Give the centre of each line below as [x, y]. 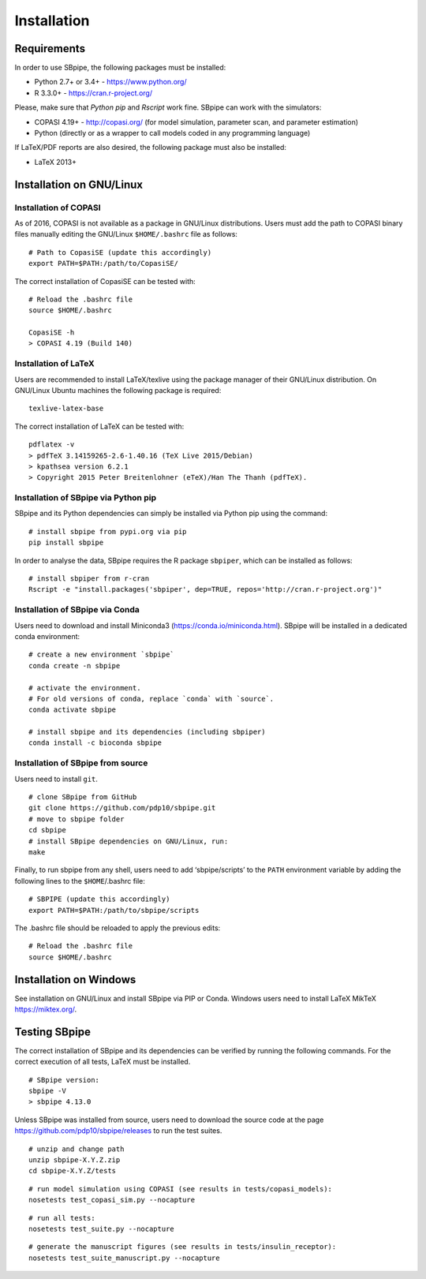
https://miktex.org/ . [46, 1009]
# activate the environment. [85, 688]
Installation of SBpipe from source [81, 763]
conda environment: [47, 636]
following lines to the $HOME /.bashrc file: [80, 881]
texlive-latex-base [66, 409]
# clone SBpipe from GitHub [83, 797]
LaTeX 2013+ [55, 162]
